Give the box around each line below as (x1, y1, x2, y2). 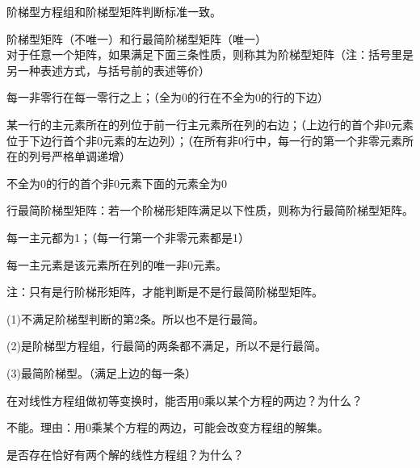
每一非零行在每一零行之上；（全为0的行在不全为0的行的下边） (6, 89, 329, 106)
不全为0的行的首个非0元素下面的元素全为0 (6, 174, 227, 191)
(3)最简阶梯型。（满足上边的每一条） (6, 364, 196, 381)
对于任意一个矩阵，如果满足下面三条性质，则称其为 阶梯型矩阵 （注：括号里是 (6, 46, 414, 63)
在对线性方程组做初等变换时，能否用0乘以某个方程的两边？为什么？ (6, 391, 363, 408)
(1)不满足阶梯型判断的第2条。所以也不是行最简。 (6, 310, 264, 327)
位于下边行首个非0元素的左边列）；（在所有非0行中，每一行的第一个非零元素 (6, 132, 402, 148)
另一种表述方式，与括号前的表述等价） (6, 61, 210, 78)
